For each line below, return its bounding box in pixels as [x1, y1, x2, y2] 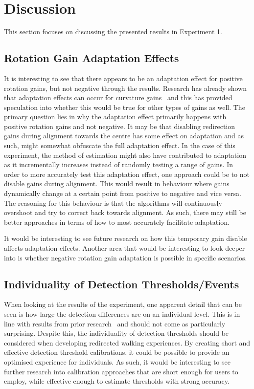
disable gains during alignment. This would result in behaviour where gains [4, 178, 230, 189]
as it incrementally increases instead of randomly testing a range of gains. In [4, 159, 233, 170]
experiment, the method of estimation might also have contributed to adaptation [4, 150, 246, 160]
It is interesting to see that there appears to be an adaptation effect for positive [4, 73, 243, 83]
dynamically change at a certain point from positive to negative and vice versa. [4, 188, 241, 198]
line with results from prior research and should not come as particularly [4, 318, 226, 328]
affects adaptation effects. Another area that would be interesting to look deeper [4, 243, 245, 253]
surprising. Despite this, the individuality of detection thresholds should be [4, 328, 229, 338]
